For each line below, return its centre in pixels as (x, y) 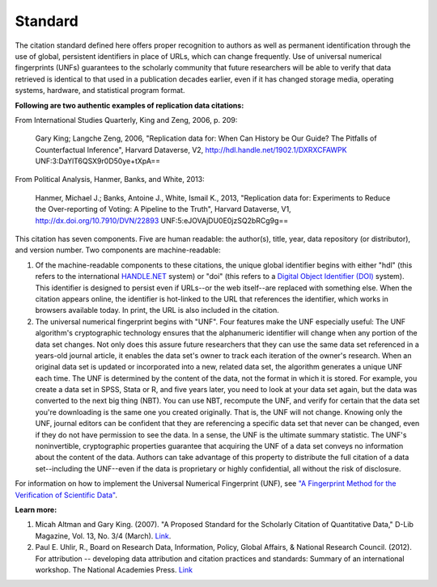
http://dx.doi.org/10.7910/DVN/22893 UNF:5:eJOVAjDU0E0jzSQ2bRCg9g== (162, 220)
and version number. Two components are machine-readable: (118, 250)
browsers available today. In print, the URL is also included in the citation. (157, 310)
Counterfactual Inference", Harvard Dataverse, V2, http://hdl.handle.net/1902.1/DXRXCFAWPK (191, 150)
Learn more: (36, 510)
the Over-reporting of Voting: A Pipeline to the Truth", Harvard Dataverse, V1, (163, 209)
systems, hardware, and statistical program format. (100, 91)
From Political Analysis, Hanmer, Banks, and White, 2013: (110, 179)
